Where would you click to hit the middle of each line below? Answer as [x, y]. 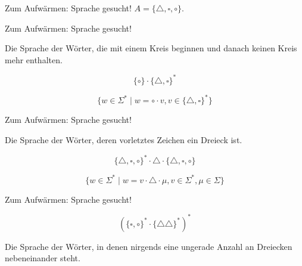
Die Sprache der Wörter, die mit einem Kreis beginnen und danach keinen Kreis [151, 48]
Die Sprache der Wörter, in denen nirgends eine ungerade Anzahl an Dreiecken [149, 246]
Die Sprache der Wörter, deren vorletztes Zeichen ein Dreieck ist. [124, 139]
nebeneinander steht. [43, 258]
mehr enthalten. [34, 59]
